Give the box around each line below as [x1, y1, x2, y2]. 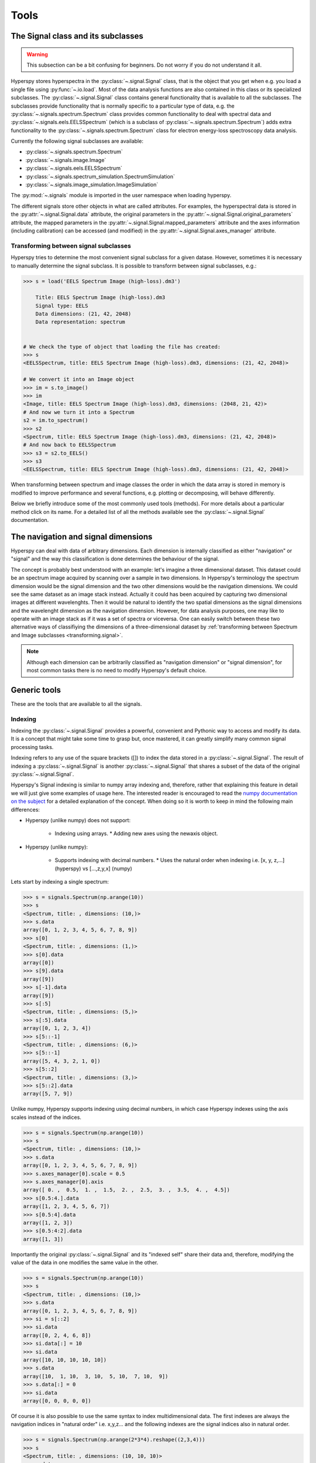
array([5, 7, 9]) [23, 1090, 73, 1097]
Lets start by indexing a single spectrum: [11, 878, 109, 885]
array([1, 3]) [23, 1235, 64, 1242]
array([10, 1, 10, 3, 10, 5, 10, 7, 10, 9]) [23, 1373, 169, 1379]
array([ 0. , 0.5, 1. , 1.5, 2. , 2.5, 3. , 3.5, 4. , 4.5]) [23, 1187, 231, 1193]
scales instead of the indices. [11, 1114, 82, 1121]
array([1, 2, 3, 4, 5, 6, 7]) [23, 1203, 110, 1210]
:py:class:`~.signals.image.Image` [25, 156, 107, 163]
